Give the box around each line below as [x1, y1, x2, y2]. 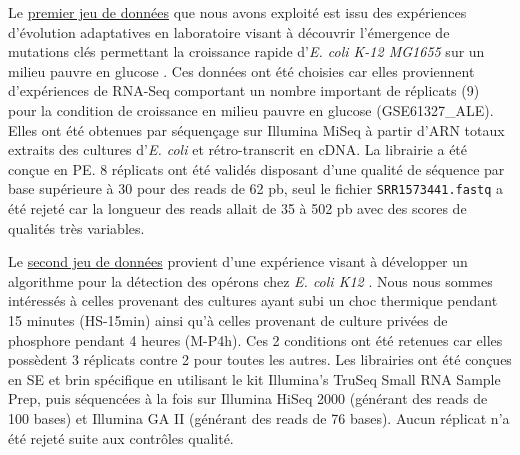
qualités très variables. [8, 217, 145, 238]
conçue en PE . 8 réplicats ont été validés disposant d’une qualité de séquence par [8, 158, 505, 179]
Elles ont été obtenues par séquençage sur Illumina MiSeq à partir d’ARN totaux [8, 119, 505, 140]
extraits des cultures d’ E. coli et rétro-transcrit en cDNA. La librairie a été [8, 139, 468, 160]
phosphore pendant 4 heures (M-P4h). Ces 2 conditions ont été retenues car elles [8, 329, 503, 350]
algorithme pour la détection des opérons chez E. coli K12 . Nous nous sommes [8, 270, 493, 291]
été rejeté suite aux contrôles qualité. [8, 427, 234, 448]
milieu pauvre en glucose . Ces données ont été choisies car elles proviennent [8, 60, 475, 81]
